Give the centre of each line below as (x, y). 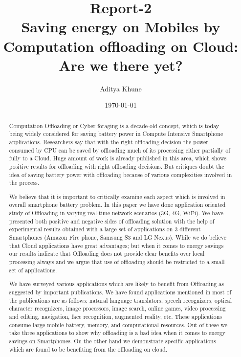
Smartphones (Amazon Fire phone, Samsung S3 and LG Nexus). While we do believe (118, 237)
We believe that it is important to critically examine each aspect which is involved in (117, 196)
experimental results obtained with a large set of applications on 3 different (105, 229)
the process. (24, 183)
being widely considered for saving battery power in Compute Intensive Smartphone (116, 134)
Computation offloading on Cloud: (121, 46)
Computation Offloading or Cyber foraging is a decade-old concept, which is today (114, 125)
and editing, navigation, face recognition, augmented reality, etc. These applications (116, 316)
